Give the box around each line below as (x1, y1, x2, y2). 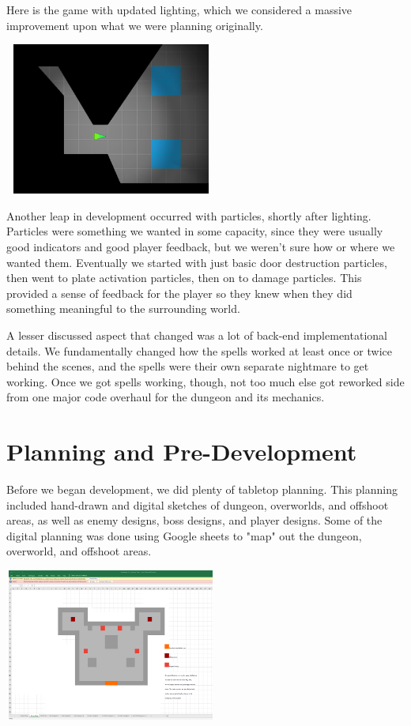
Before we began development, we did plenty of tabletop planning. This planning (6, 481, 398, 497)
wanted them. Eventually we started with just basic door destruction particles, (6, 254, 387, 270)
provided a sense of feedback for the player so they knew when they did (6, 284, 353, 301)
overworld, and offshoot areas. (6, 543, 152, 559)
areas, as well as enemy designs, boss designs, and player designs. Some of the (6, 512, 383, 529)
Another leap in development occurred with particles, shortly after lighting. (6, 207, 371, 224)
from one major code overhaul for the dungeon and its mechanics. (6, 389, 325, 405)
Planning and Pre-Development (6, 435, 357, 468)
